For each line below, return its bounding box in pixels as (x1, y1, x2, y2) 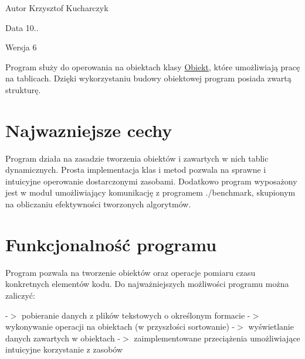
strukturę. (5, 83, 41, 95)
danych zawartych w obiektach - (5, 331, 121, 344)
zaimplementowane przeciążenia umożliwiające (134, 331, 300, 344)
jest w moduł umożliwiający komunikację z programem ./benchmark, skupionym (5, 186, 296, 199)
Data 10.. (5, 21, 39, 33)
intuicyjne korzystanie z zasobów (5, 343, 123, 355)
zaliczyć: (5, 289, 35, 301)
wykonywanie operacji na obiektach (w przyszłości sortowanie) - (5, 320, 235, 333)
